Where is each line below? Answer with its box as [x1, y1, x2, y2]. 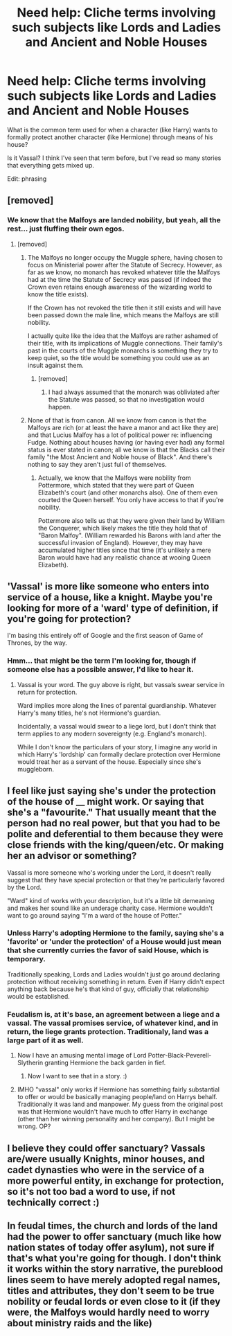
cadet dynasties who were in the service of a [7, 1164, 204, 1175]
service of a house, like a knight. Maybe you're [7, 591, 213, 603]
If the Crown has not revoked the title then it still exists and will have [27, 303, 222, 312]
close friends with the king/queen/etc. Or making [7, 839, 224, 851]
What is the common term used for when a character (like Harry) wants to [7, 125, 218, 134]
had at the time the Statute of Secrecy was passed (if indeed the [27, 275, 212, 283]
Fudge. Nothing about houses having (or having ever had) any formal [27, 438, 225, 446]
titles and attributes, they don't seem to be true [7, 1285, 215, 1297]
